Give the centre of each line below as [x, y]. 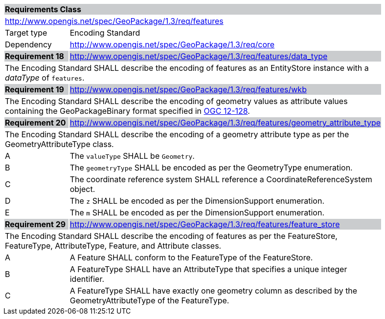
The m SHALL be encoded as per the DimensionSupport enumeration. [197, 213]
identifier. [87, 279]
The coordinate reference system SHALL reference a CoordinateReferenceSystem [221, 179]
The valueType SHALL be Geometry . [132, 156]
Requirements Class [43, 9]
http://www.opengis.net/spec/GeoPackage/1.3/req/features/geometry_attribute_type [225, 123]
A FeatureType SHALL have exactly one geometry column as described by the [214, 291]
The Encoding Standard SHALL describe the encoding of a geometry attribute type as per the [177, 134]
